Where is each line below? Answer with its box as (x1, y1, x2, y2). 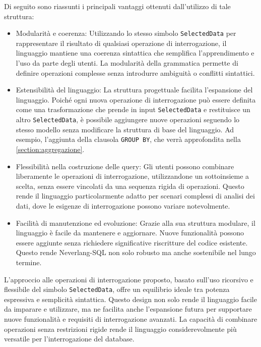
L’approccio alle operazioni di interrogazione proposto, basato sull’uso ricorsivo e (4, 274, 253, 284)
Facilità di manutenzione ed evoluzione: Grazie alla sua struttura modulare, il (16, 217, 255, 228)
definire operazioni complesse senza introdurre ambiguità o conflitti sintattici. (16, 67, 255, 78)
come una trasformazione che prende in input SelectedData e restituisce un (16, 104, 250, 115)
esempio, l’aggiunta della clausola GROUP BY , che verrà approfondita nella (16, 134, 241, 144)
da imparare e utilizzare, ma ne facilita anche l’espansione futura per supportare (4, 304, 252, 314)
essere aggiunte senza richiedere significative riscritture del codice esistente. (16, 237, 248, 247)
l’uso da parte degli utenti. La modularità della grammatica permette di (16, 58, 238, 68)
